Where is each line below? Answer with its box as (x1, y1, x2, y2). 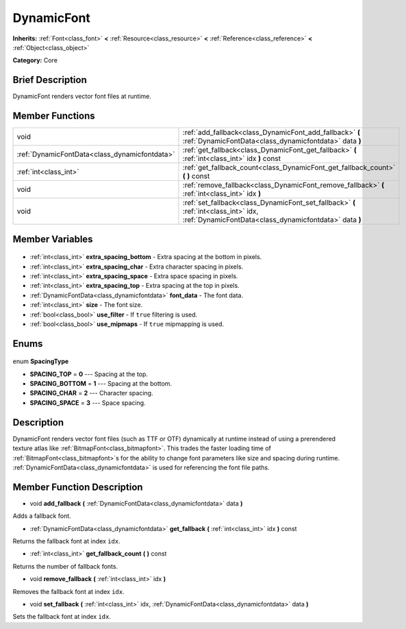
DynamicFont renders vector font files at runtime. (12, 92, 152, 101)
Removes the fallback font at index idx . (12, 587, 125, 595)
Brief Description (12, 74, 87, 86)
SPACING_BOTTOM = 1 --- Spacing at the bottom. (29, 380, 173, 388)
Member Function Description (12, 481, 143, 493)
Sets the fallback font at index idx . (12, 613, 112, 621)
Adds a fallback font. (12, 512, 71, 520)
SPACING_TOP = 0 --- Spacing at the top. (29, 370, 149, 378)
